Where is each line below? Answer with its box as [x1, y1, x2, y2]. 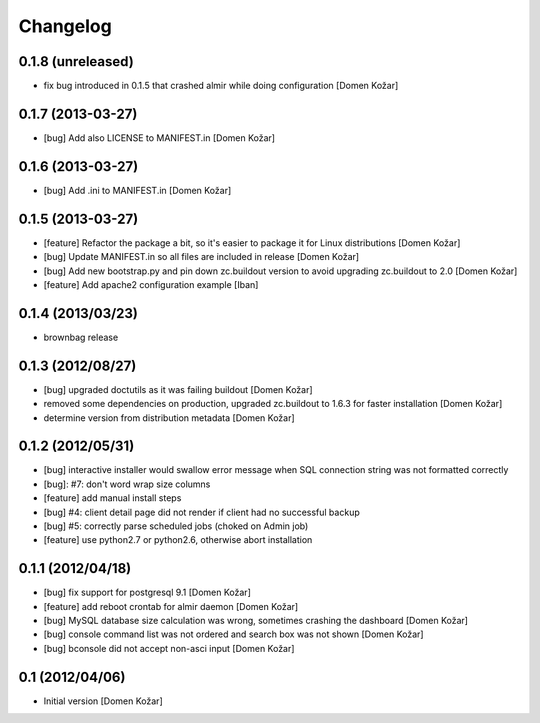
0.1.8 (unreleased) [18, 53, 134, 70]
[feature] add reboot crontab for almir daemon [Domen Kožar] [43, 600, 299, 612]
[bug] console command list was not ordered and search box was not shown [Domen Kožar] [43, 628, 424, 640]
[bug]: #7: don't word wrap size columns [43, 478, 211, 490]
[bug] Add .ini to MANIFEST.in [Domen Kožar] [43, 184, 232, 196]
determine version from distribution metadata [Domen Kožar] [43, 411, 295, 424]
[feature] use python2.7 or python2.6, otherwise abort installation [43, 534, 313, 546]
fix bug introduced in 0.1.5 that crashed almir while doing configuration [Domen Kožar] [43, 80, 399, 92]
